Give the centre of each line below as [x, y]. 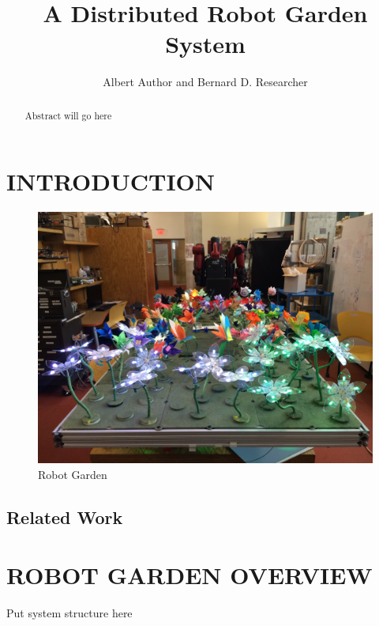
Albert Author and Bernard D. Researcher [205, 82]
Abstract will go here [68, 115]
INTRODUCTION [111, 181]
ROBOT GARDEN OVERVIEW [189, 575]
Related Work [65, 517]
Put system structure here [69, 613]
